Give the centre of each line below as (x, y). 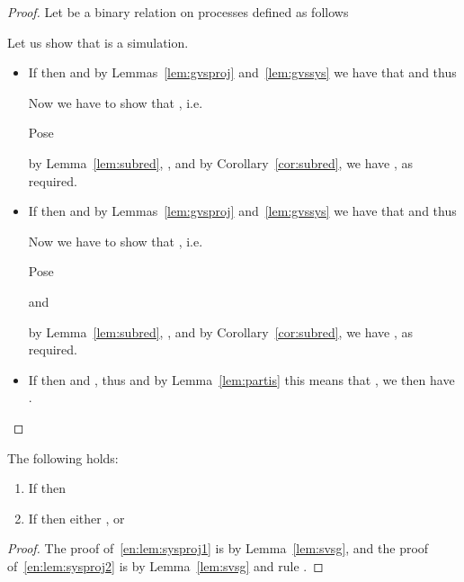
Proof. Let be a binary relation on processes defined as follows (178, 12)
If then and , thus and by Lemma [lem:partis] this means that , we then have (241, 379)
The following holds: (63, 457)
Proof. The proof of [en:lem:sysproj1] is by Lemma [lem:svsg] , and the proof (218, 548)
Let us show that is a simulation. (98, 42)
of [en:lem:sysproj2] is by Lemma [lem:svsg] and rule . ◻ (165, 565)
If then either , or (76, 518)
